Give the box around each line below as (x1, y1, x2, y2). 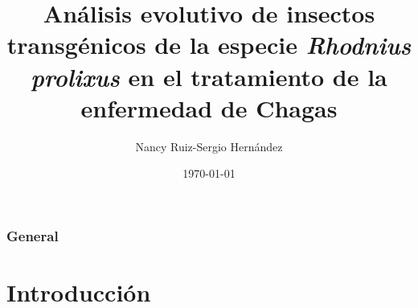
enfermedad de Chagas (80, 91, 338, 124)
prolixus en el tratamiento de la (31, 60, 387, 93)
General (6, 225, 59, 245)
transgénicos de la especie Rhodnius (6, 28, 412, 62)
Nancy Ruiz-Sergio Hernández (135, 138, 283, 154)
